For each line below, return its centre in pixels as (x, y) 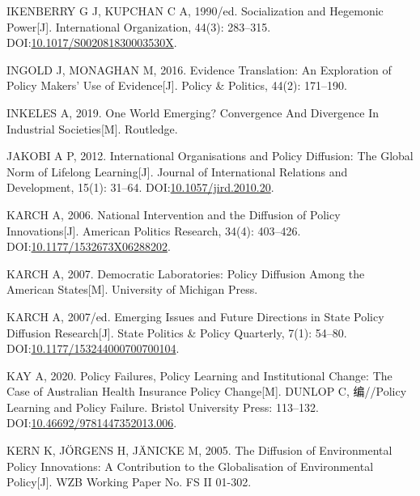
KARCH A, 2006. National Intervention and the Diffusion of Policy (174, 214)
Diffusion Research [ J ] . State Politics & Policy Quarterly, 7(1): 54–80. (177, 332)
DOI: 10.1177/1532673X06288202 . (89, 246)
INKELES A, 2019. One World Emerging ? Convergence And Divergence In (193, 112)
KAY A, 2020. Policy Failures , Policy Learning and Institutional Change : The (199, 375)
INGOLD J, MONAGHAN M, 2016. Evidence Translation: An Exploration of (199, 69)
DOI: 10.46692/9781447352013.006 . (92, 423)
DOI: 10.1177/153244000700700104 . (93, 348)
